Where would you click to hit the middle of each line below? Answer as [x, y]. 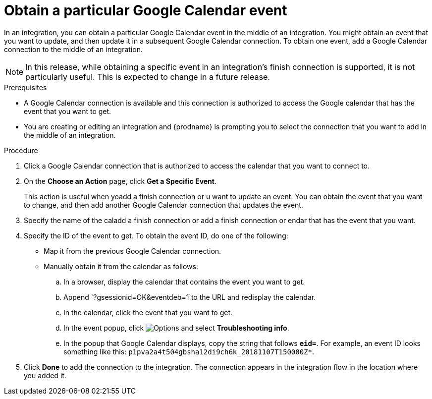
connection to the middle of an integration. [73, 49]
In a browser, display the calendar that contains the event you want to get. [184, 282]
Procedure [21, 150]
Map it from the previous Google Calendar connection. [133, 251]
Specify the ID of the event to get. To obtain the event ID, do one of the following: [156, 235]
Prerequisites [26, 87]
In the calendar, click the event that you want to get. [148, 312]
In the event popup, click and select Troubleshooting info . [176, 328]
